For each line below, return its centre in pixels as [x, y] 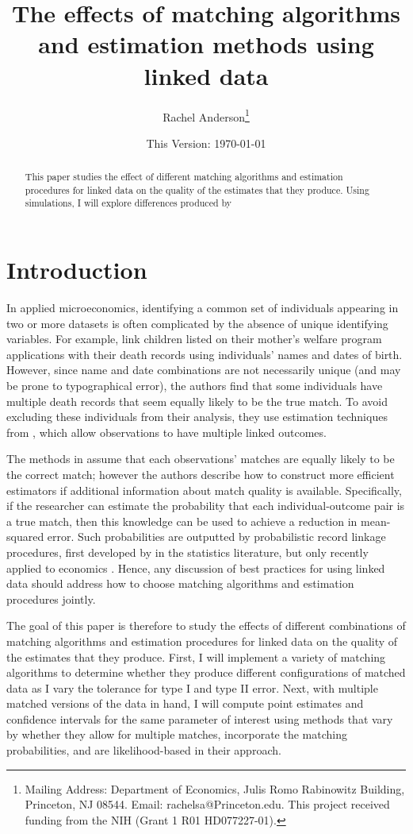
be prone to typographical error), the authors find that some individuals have [195, 386]
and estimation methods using [206, 44]
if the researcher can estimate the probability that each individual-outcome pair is [206, 506]
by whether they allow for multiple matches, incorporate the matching [177, 734]
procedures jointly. [51, 598]
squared [25, 537]
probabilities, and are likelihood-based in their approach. [144, 750]
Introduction [77, 270]
